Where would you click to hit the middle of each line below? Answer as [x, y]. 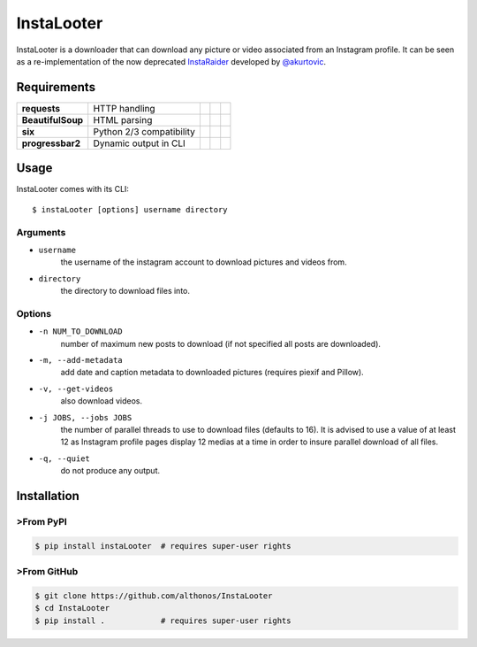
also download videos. [102, 401]
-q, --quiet [64, 458]
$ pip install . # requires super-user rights [163, 620]
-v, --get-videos [76, 389]
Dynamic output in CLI [139, 143]
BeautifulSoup [53, 119]
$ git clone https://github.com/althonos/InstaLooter [154, 596]
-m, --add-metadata [80, 360]
